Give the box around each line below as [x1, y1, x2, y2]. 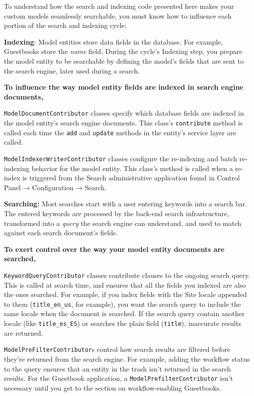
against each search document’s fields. [4, 227, 118, 238]
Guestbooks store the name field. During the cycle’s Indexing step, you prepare [4, 46, 243, 56]
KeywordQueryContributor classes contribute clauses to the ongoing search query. [4, 270, 250, 280]
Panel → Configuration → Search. [4, 182, 107, 192]
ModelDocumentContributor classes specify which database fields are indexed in [4, 108, 244, 118]
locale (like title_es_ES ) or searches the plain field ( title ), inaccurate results [4, 318, 241, 328]
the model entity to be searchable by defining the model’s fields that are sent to [4, 55, 244, 66]
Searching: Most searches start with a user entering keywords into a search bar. [4, 198, 248, 209]
